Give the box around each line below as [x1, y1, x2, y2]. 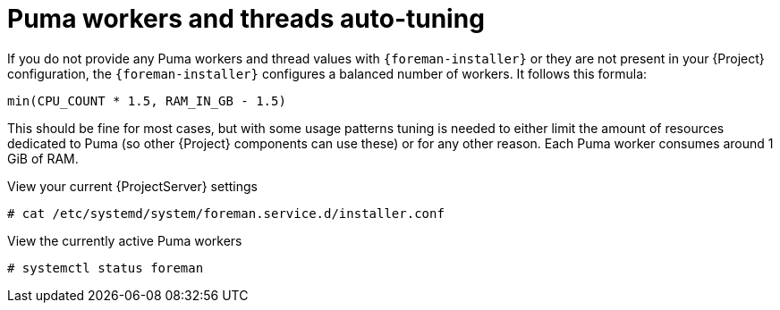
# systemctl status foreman [7, 260, 204, 275]
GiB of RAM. [7, 150, 79, 166]
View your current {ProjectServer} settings [7, 178, 258, 194]
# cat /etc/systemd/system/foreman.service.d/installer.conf [7, 205, 445, 221]
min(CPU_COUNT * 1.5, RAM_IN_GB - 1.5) [7, 93, 286, 108]
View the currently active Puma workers [7, 232, 242, 248]
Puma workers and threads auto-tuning [7, 4, 485, 34]
